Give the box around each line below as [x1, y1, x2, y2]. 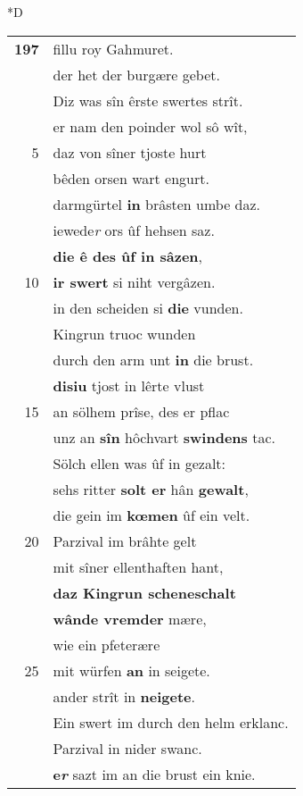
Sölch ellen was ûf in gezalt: [53, 452, 226, 473]
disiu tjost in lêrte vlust [53, 374, 205, 396]
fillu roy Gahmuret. [53, 38, 174, 59]
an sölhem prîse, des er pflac [53, 400, 230, 422]
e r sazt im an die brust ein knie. [53, 763, 256, 784]
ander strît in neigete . [53, 685, 196, 707]
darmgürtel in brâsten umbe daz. [53, 193, 261, 214]
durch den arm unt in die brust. [53, 348, 254, 370]
